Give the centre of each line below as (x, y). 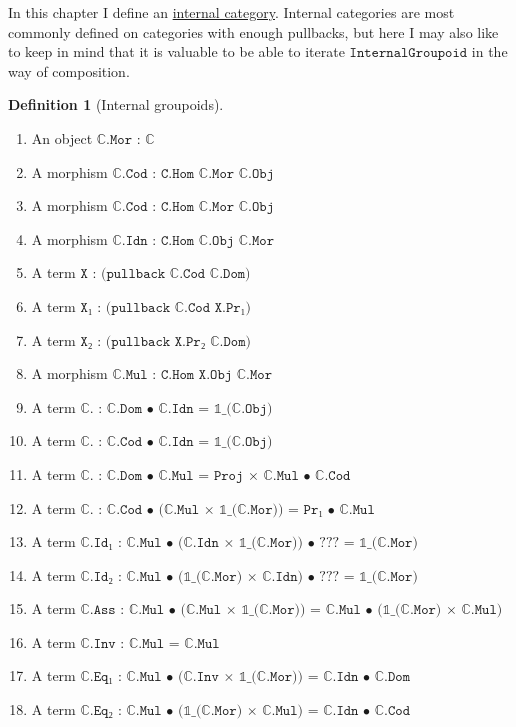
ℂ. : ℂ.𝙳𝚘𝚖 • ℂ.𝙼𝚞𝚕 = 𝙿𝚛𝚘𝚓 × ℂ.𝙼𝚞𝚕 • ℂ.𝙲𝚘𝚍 (215, 475)
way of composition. (69, 70)
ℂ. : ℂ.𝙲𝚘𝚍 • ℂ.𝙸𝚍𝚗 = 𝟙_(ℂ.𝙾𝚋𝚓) (176, 442)
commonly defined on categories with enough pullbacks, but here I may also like (253, 31)
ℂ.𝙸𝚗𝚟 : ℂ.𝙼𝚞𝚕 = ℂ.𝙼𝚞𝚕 (150, 643)
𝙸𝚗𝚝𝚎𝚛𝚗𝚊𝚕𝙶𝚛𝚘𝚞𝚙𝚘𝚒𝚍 (408, 53)
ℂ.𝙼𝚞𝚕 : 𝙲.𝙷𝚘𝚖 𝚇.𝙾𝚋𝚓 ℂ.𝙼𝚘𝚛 (192, 375)
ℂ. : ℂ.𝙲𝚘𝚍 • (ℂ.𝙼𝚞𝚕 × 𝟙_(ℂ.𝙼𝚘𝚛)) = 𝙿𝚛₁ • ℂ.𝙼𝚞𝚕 (227, 509)
